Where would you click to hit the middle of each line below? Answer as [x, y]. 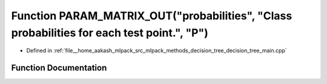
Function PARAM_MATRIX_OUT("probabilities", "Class [152, 16]
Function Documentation [59, 68]
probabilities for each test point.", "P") [110, 33]
